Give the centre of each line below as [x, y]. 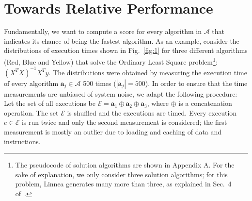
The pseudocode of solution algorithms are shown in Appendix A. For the [125, 165]
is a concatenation [205, 103]
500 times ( [100, 83]
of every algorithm [31, 83]
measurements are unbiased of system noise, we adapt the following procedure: [121, 93]
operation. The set [31, 112]
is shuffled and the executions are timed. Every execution [152, 112]
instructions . [22, 141]
